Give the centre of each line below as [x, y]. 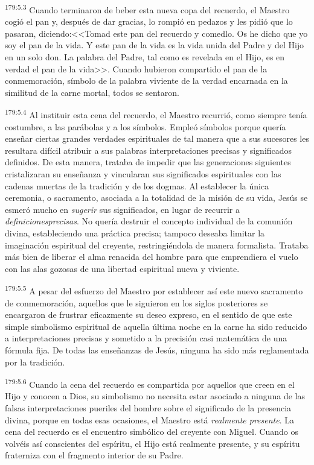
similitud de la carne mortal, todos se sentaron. [92, 92]
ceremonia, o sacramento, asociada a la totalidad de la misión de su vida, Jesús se [156, 198]
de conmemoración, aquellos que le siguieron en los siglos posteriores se [136, 302]
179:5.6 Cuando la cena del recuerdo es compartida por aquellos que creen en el [150, 383]
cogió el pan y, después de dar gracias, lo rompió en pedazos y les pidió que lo [149, 21]
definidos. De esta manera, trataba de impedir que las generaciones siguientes [148, 162]
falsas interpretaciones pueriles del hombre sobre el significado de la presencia [148, 408]
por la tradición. [35, 362]
